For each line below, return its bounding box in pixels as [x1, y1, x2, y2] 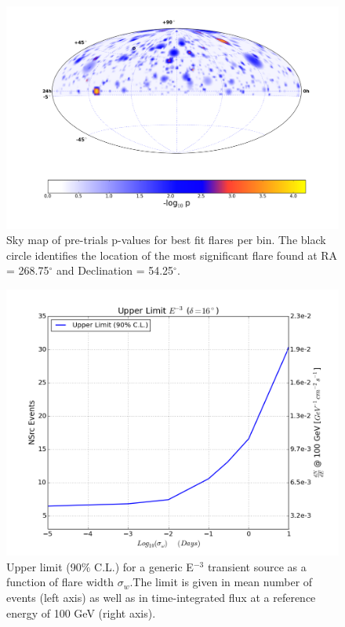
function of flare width [6, 574, 114, 590]
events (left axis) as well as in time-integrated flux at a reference [6, 589, 316, 605]
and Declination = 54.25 [56, 262, 174, 279]
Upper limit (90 [6, 558, 82, 574]
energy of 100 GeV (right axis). [6, 604, 156, 621]
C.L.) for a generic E [94, 558, 194, 574]
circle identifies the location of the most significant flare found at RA [6, 246, 338, 263]
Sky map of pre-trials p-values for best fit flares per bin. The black [6, 231, 326, 248]
